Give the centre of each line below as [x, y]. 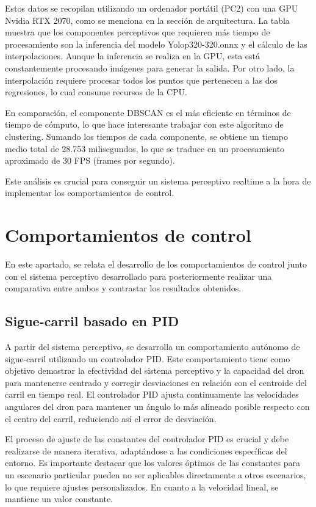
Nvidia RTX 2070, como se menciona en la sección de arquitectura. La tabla [147, 20]
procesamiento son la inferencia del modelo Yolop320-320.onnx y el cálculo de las [156, 44]
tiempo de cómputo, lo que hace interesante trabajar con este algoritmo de [144, 124]
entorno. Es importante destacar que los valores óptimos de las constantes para [153, 463]
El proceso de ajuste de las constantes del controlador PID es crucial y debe [147, 439]
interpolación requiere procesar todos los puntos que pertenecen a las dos [142, 80]
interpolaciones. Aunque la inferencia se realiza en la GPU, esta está [132, 56]
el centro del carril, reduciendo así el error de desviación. [111, 418]
